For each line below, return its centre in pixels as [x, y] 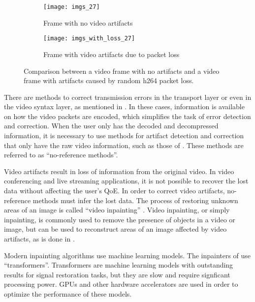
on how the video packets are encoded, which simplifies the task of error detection [127, 116]
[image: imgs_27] [72, 7]
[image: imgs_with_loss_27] [89, 39]
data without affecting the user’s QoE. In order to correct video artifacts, [114, 191]
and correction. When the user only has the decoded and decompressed [111, 126]
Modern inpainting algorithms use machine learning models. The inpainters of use [127, 255]
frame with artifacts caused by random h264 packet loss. [109, 80]
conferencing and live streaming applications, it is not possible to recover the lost [126, 181]
